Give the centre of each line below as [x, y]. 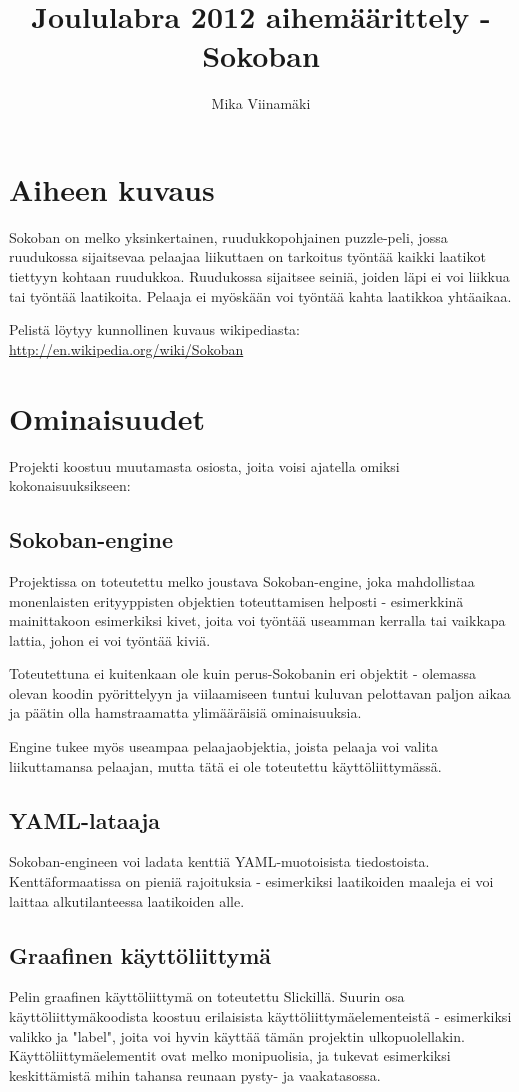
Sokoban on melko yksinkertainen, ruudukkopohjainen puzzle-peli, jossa [228, 236]
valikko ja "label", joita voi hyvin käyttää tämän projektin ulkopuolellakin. [237, 1035]
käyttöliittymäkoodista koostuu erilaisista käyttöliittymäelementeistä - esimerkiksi [260, 1016]
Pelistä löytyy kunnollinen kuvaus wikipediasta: [154, 329]
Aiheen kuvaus [112, 188]
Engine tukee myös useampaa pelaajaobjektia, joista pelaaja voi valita [224, 746]
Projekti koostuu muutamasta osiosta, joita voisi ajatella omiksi [204, 465]
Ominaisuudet [107, 417]
